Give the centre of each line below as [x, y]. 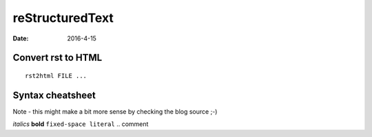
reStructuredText [63, 18]
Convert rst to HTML [58, 58]
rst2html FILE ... [56, 76]
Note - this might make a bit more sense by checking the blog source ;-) [115, 111]
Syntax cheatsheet [54, 95]
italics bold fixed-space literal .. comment [81, 124]
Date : [21, 38]
